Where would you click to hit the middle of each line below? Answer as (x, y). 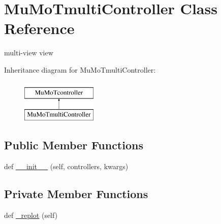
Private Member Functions (76, 193)
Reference (39, 28)
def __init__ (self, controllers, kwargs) (66, 166)
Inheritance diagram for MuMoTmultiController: (80, 69)
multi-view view (29, 53)
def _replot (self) (31, 215)
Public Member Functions (74, 145)
